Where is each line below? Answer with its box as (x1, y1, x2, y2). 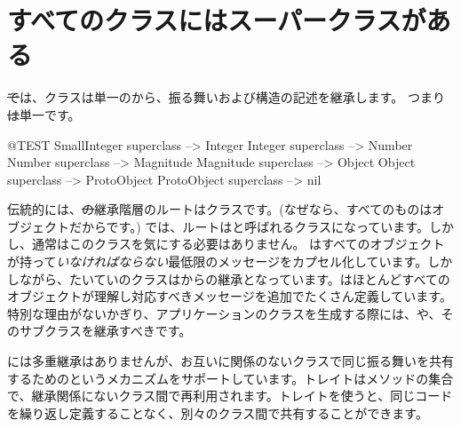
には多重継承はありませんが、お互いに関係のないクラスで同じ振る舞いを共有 (7, 352, 455, 370)
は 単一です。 (7, 105, 81, 123)
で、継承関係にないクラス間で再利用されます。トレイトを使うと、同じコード (7, 386, 453, 405)
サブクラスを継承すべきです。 (19, 321, 192, 340)
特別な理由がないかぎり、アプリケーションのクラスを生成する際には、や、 (7, 304, 441, 322)
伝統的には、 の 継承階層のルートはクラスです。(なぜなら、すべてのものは (7, 200, 433, 218)
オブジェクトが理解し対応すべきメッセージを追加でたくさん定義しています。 (7, 287, 452, 305)
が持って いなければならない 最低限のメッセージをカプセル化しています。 (7, 252, 428, 271)
